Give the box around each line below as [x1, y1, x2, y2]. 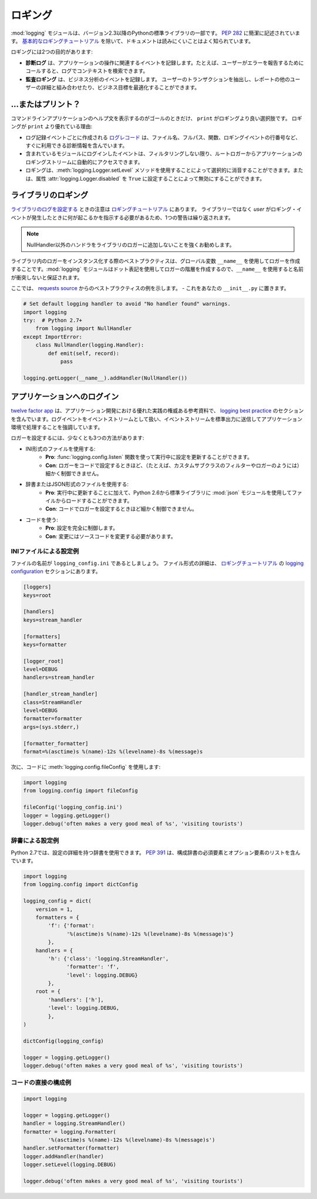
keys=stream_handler [23, 617, 82, 623]
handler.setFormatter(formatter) [23, 1145, 120, 1151]
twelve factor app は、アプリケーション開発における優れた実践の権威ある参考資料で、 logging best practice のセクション [11, 407, 304, 414]
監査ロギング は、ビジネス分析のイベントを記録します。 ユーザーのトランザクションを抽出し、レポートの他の [25, 75, 291, 82]
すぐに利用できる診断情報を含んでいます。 [25, 142, 128, 149]
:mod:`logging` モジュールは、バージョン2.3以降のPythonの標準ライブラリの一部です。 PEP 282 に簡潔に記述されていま [11, 29, 301, 36]
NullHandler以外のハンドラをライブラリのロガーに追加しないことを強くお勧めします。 [26, 241, 235, 248]
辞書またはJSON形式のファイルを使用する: [25, 481, 129, 488]
